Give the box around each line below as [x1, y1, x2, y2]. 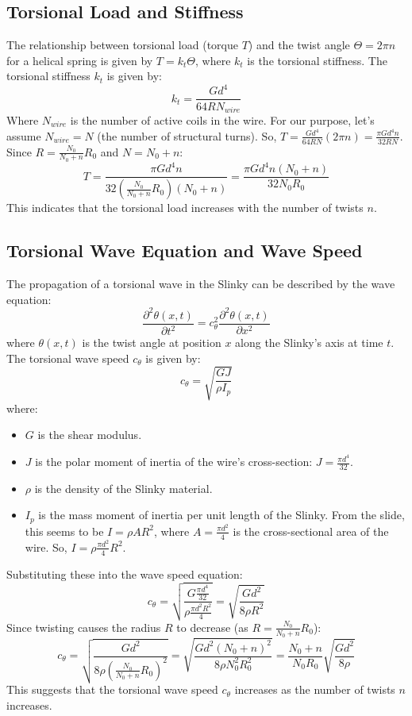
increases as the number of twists [234, 681, 395, 698]
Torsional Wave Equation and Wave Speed [6, 238, 363, 263]
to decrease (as [176, 618, 248, 635]
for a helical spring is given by [6, 52, 153, 68]
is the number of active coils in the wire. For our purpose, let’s [70, 112, 375, 128]
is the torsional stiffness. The [247, 52, 387, 68]
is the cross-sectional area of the [233, 522, 389, 539]
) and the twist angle [248, 37, 350, 53]
